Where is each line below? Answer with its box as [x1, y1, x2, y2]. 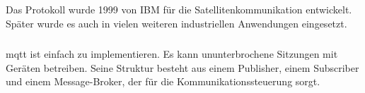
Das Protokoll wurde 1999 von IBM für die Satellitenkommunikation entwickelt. [6, 2, 352, 17]
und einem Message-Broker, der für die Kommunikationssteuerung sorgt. [6, 74, 320, 89]
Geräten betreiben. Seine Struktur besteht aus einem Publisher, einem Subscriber [6, 60, 359, 75]
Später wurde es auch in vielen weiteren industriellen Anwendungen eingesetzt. [6, 15, 347, 30]
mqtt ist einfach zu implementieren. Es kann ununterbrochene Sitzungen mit [6, 46, 338, 61]
